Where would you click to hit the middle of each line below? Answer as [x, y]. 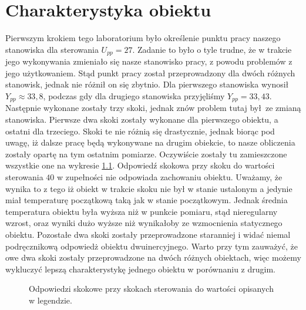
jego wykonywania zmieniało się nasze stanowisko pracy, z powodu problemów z [149, 61]
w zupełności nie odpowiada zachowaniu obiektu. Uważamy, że [169, 176]
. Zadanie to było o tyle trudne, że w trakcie [212, 49]
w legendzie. [51, 300]
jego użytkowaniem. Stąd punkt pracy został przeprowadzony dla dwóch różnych [150, 73]
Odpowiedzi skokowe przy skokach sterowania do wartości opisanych [151, 289]
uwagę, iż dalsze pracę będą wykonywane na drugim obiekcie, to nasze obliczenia [150, 142]
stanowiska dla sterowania [52, 49]
